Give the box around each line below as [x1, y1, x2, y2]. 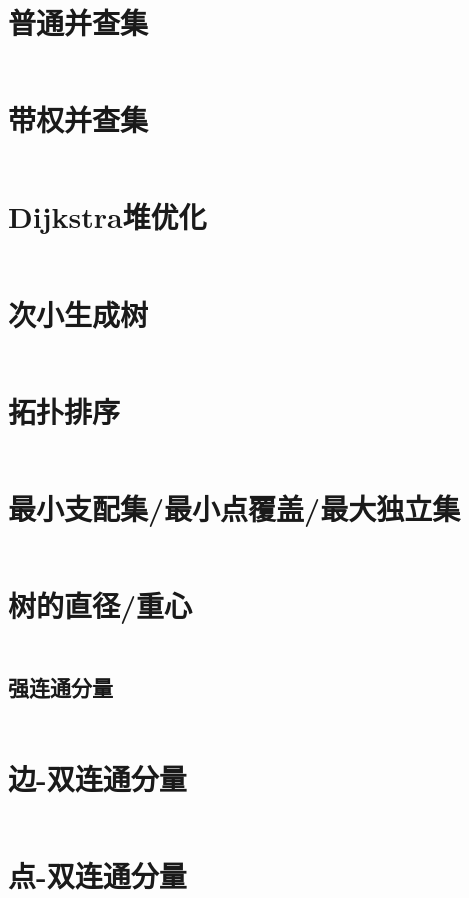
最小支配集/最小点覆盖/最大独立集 [8, 487, 461, 528]
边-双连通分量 [8, 758, 187, 799]
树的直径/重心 [8, 584, 193, 625]
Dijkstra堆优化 [8, 196, 207, 237]
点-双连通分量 [8, 855, 187, 896]
